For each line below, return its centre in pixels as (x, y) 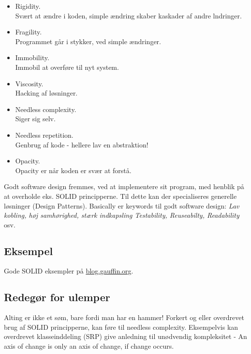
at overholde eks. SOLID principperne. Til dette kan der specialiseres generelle (120, 196)
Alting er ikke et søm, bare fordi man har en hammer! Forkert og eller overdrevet (124, 317)
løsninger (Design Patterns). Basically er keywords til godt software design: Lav (122, 205)
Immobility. (32, 57)
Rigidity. (28, 6)
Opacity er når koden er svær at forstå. (73, 170)
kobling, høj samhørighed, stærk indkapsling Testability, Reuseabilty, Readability (122, 215)
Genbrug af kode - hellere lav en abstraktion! (82, 144)
